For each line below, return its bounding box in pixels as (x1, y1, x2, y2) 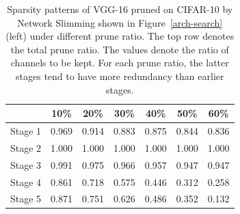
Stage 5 (10, 191, 42, 206)
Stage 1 (10, 124, 42, 137)
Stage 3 (10, 157, 42, 172)
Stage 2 (10, 140, 42, 155)
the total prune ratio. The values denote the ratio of (10, 42, 229, 56)
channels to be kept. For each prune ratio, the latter (10, 55, 229, 70)
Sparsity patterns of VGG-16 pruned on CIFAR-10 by (7, 2, 233, 16)
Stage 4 (10, 174, 42, 189)
